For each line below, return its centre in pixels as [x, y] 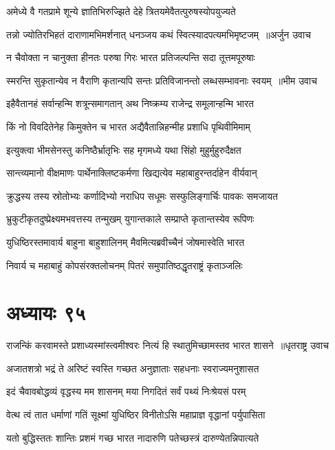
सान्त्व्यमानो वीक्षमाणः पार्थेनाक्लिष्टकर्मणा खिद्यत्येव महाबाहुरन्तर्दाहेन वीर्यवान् [132, 173]
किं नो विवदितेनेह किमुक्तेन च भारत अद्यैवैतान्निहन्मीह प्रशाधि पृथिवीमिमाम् [128, 126]
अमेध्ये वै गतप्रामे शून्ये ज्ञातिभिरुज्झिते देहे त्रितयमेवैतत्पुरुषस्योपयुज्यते [121, 11]
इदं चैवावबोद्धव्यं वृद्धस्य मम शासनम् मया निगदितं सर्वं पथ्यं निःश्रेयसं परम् [126, 391]
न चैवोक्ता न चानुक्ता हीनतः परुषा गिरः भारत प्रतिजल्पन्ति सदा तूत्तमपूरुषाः [131, 57]
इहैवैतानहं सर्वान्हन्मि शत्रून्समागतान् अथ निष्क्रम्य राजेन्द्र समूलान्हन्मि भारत [130, 103]
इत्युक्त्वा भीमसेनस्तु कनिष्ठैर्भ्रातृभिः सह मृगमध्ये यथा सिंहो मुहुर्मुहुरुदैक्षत [124, 149]
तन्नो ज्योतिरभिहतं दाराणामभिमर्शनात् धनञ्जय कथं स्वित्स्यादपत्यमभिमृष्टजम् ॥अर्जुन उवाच [159, 34]
